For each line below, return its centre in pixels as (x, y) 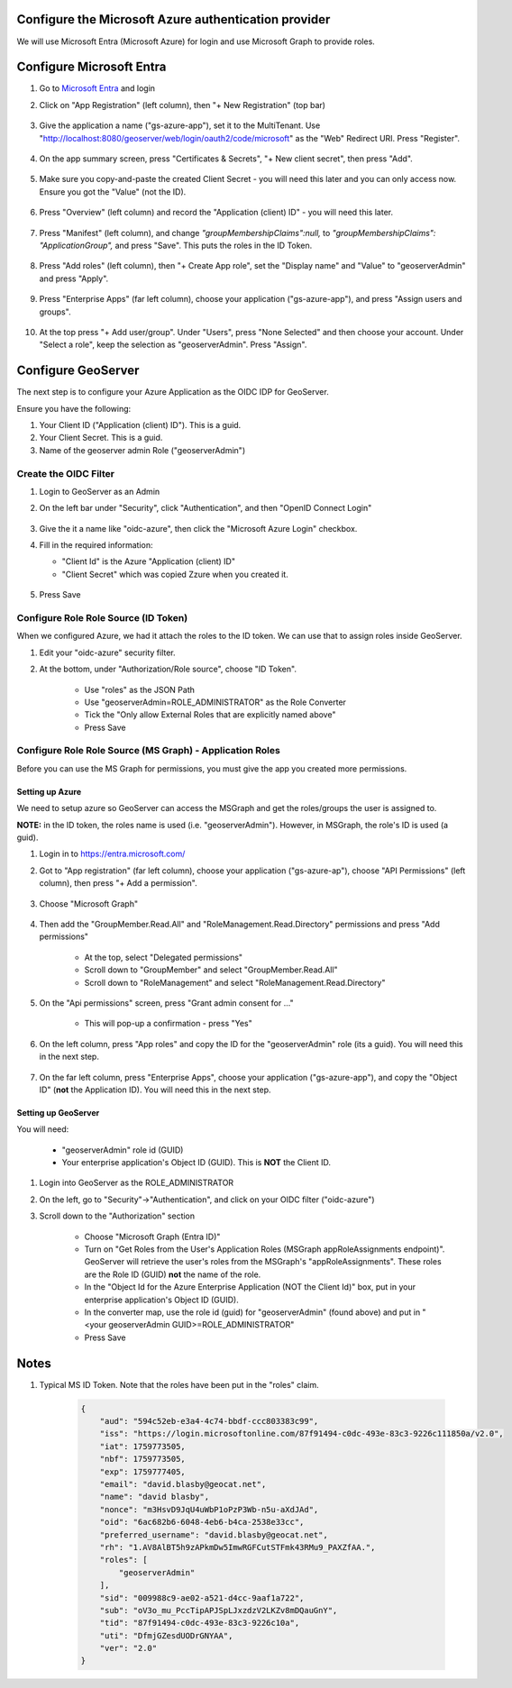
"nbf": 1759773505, (143, 1459)
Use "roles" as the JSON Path (140, 689)
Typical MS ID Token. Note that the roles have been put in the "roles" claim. (179, 1384)
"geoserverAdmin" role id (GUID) (123, 1150)
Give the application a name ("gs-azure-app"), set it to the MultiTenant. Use (180, 125)
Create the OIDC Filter (65, 473)
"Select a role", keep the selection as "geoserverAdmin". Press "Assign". (173, 345)
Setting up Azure (49, 791)
